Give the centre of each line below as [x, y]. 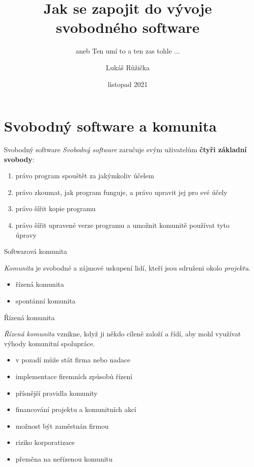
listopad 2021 [128, 84]
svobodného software [128, 27]
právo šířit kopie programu [56, 208]
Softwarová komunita [36, 251]
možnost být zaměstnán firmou [62, 426]
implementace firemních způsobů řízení [74, 376]
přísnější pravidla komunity [56, 393]
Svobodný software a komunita [110, 126]
